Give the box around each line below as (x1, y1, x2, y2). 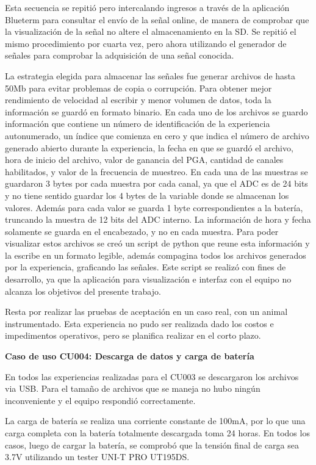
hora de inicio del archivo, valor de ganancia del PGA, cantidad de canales (5, 153, 284, 166)
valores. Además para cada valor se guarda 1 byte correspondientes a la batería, (5, 201, 303, 214)
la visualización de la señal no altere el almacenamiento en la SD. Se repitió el (5, 25, 296, 38)
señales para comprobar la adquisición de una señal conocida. (5, 49, 234, 62)
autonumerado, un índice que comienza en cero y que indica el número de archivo (5, 129, 309, 142)
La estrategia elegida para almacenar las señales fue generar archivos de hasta (5, 69, 296, 82)
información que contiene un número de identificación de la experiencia (5, 117, 270, 130)
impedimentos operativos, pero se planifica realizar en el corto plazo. (5, 329, 261, 342)
